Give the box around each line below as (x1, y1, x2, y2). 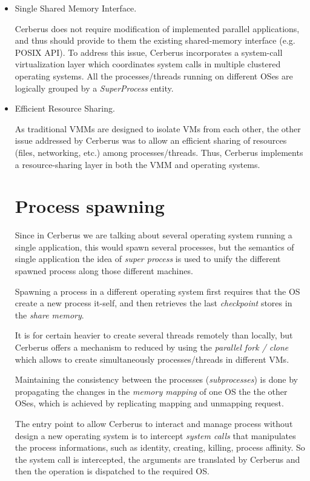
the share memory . (15, 308, 84, 321)
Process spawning (15, 193, 165, 218)
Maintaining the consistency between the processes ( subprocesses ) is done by (15, 373, 298, 386)
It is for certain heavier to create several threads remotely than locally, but (15, 329, 293, 341)
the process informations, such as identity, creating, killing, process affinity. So (15, 441, 305, 454)
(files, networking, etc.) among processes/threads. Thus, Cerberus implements (15, 146, 303, 158)
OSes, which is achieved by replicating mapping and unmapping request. (15, 397, 284, 409)
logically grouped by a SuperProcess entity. (15, 81, 174, 94)
